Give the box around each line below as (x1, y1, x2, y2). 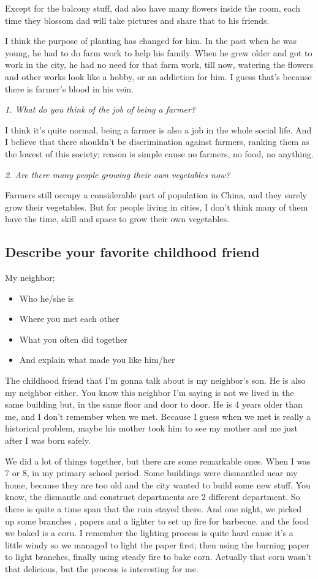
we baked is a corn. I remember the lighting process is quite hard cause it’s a (5, 526, 293, 539)
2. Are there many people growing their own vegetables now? (5, 168, 230, 181)
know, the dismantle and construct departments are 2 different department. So (5, 490, 300, 503)
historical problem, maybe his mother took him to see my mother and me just (5, 422, 298, 435)
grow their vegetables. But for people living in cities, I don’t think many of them (5, 200, 308, 213)
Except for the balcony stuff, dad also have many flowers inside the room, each (5, 2, 301, 14)
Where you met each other (19, 312, 119, 325)
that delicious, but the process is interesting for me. (5, 562, 199, 575)
